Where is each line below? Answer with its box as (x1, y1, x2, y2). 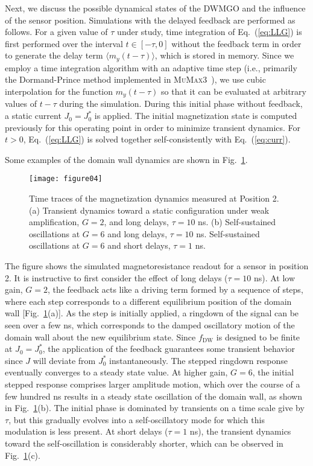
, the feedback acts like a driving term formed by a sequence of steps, (47, 283, 303, 296)
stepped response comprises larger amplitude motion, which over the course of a (5, 378, 300, 390)
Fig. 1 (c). (5, 448, 40, 461)
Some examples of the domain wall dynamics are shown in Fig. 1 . (5, 153, 248, 165)
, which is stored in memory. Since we (154, 49, 294, 62)
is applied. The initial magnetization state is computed (94, 109, 297, 122)
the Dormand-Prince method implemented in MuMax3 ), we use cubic (5, 73, 266, 86)
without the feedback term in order (171, 37, 302, 49)
